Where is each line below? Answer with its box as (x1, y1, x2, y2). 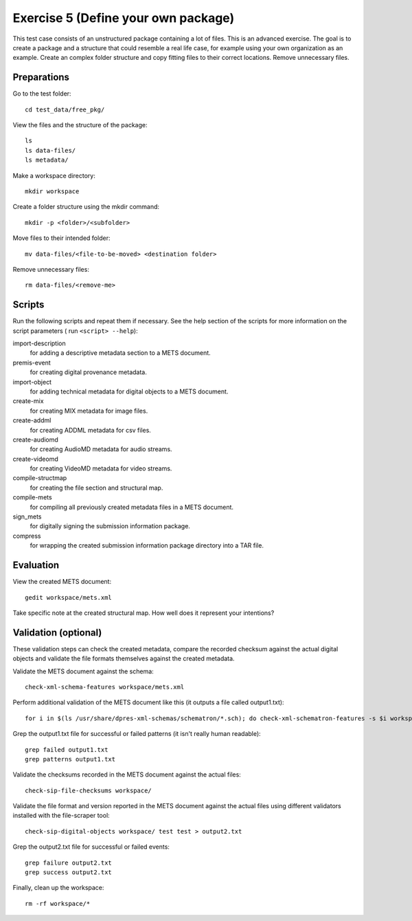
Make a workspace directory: (12, 171, 95, 180)
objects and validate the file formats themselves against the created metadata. (12, 654, 235, 663)
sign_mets (12, 512, 42, 521)
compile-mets (12, 493, 52, 501)
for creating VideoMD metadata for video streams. (30, 464, 172, 473)
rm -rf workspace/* (25, 900, 91, 907)
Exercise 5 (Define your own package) (12, 10, 235, 25)
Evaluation (12, 559, 60, 571)
